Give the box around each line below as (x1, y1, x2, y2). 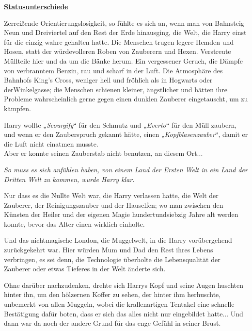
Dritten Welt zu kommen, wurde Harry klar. (4, 174, 135, 184)
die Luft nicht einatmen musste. (4, 138, 98, 149)
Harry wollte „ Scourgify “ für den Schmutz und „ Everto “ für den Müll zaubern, (4, 119, 237, 130)
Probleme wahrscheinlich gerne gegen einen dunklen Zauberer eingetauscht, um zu (4, 94, 248, 104)
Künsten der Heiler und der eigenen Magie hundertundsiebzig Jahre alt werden (4, 209, 238, 219)
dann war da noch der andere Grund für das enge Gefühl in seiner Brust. (4, 318, 221, 328)
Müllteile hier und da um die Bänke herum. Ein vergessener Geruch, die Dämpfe (4, 55, 243, 66)
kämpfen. (4, 103, 31, 113)
